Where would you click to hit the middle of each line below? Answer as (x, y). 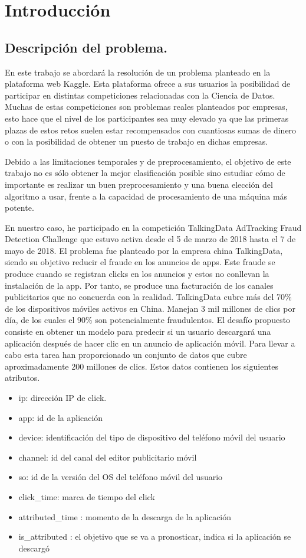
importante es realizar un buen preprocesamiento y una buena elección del (139, 184)
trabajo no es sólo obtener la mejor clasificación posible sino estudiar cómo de (145, 173)
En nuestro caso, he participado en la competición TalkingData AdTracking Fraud (153, 227)
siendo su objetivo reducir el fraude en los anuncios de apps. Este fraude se (140, 262)
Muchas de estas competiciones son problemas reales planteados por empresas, (146, 107)
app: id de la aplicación (61, 417)
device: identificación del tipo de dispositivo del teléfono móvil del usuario (152, 437)
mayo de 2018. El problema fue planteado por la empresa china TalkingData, (144, 250)
